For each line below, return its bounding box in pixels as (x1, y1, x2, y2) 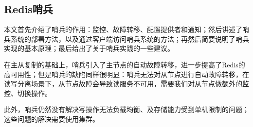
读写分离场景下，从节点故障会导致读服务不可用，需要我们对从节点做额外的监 (4, 79, 249, 89)
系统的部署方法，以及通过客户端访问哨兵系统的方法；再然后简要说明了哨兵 (10, 33, 249, 44)
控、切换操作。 (4, 88, 52, 98)
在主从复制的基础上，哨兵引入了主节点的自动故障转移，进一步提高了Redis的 (4, 59, 245, 69)
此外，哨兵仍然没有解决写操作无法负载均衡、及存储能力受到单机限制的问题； (4, 104, 249, 114)
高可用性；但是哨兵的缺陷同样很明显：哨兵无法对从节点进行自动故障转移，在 (4, 69, 249, 79)
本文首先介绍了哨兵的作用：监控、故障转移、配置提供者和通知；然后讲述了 (4, 24, 242, 34)
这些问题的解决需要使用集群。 (4, 113, 99, 124)
